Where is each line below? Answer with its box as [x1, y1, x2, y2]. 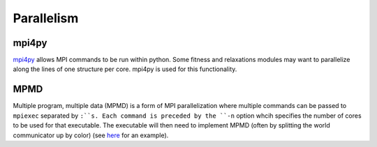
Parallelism [13, 10, 79, 26]
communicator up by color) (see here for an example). [13, 131, 169, 139]
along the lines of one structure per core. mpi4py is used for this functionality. [13, 65, 237, 73]
